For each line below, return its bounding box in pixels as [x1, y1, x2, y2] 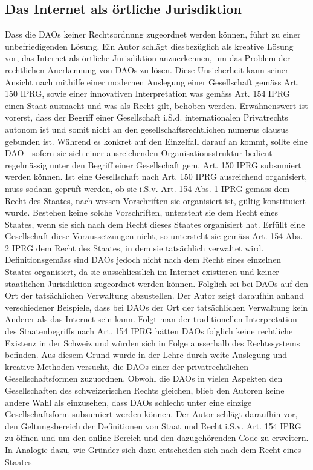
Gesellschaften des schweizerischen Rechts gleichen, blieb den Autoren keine [5, 384, 285, 397]
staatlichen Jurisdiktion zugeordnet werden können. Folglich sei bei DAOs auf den [5, 277, 308, 290]
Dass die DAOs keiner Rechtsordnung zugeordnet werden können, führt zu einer [5, 28, 301, 41]
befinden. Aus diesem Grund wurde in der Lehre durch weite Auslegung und [5, 348, 288, 361]
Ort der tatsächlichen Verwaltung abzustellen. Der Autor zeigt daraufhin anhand [5, 289, 304, 302]
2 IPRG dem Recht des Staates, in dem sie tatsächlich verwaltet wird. [5, 241, 264, 254]
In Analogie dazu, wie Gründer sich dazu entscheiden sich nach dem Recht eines [5, 443, 302, 455]
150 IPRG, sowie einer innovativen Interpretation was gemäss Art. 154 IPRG [5, 87, 290, 100]
